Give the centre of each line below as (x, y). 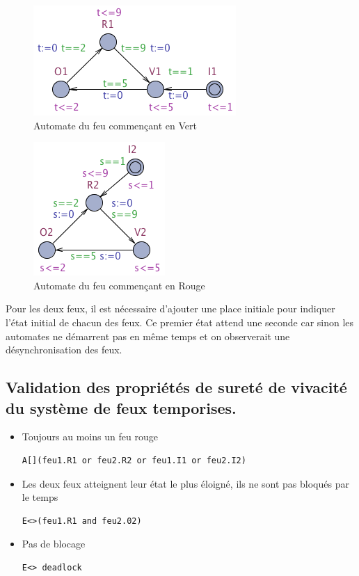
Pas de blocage (54, 544)
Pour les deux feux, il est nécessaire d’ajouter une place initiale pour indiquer (170, 309)
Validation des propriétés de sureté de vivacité (176, 387)
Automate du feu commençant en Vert (115, 125)
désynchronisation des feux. (64, 350)
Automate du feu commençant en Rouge (119, 285)
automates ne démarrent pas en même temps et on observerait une (148, 336)
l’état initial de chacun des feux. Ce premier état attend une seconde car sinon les (180, 322)
